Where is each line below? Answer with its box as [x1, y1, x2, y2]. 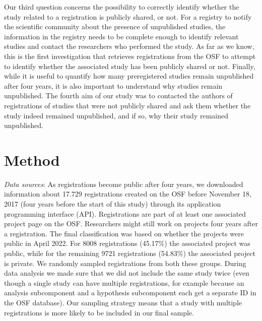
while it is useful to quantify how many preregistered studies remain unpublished [4, 71, 254, 81]
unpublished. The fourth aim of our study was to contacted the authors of [4, 90, 233, 101]
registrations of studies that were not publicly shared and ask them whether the [4, 100, 251, 110]
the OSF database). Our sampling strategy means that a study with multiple [4, 297, 242, 307]
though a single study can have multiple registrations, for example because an [4, 277, 244, 288]
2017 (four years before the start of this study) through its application [4, 199, 221, 209]
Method [4, 149, 60, 170]
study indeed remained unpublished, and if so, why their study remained [4, 110, 228, 120]
